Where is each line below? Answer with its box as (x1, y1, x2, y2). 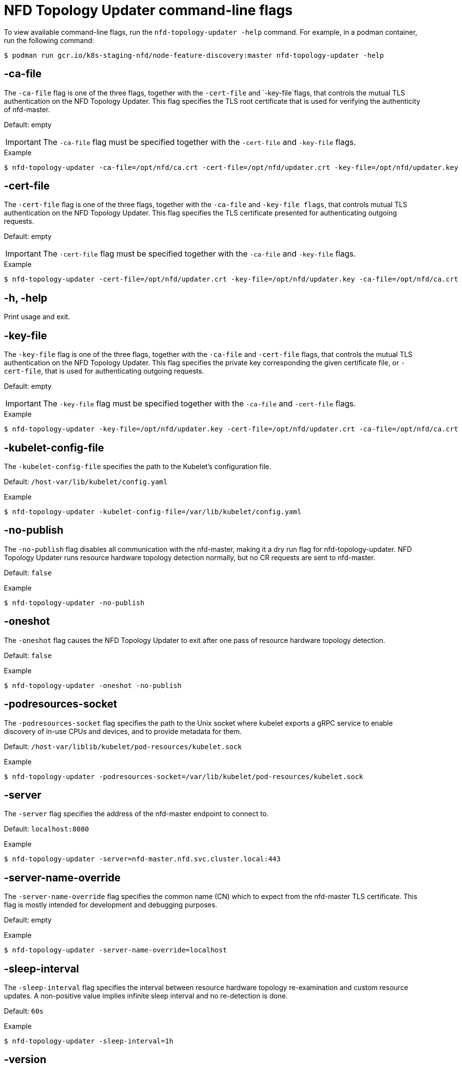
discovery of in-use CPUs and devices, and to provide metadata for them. (4, 727, 242, 735)
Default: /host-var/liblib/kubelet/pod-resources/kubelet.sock (4, 742, 242, 751)
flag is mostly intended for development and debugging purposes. (4, 901, 218, 909)
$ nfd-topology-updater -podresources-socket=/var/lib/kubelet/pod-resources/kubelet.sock (4, 772, 364, 781)
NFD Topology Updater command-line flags (4, 2, 293, 19)
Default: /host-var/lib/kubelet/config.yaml (4, 477, 168, 486)
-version (4, 1053, 47, 1066)
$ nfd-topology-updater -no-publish (4, 598, 145, 607)
